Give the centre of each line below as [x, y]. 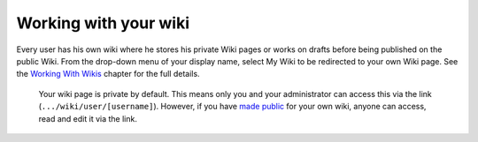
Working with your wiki [103, 23]
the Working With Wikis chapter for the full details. [108, 74]
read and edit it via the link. [88, 118]
